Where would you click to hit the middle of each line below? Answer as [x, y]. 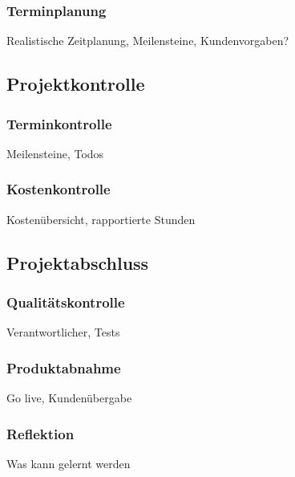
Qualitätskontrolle [66, 302]
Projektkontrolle [76, 84]
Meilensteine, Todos [55, 153]
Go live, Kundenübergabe [69, 398]
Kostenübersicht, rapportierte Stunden [101, 219]
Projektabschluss [78, 262]
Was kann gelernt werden [69, 463]
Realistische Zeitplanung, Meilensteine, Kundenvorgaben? [148, 41]
